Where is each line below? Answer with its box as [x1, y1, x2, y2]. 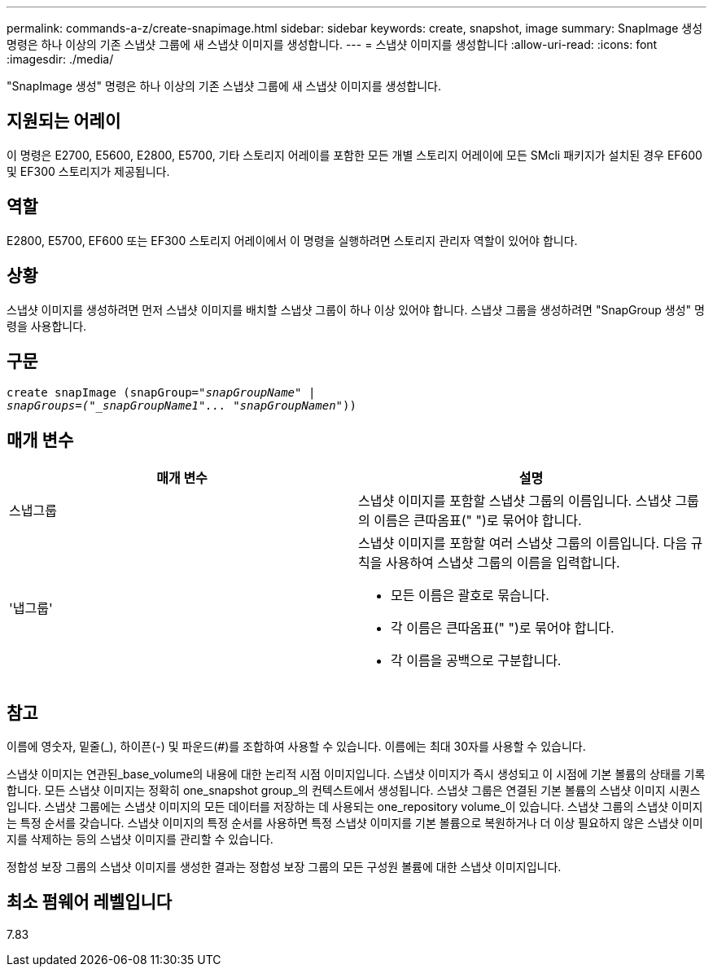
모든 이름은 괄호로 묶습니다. [391, 587, 549, 604]
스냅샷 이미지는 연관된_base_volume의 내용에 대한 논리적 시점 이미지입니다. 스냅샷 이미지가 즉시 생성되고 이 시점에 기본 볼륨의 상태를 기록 [7, 767, 706, 782]
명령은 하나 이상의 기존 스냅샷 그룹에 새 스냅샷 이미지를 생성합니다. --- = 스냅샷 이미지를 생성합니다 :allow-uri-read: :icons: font [7, 37, 658, 51]
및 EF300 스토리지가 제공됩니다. [7, 164, 170, 178]
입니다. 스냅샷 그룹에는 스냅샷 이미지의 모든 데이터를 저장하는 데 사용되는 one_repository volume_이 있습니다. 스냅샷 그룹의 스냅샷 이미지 [7, 800, 703, 814]
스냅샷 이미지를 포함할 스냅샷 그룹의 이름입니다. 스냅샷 [358, 493, 671, 510]
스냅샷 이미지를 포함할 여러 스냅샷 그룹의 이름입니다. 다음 [358, 535, 688, 552]
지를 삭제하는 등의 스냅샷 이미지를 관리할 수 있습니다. [7, 832, 273, 847]
